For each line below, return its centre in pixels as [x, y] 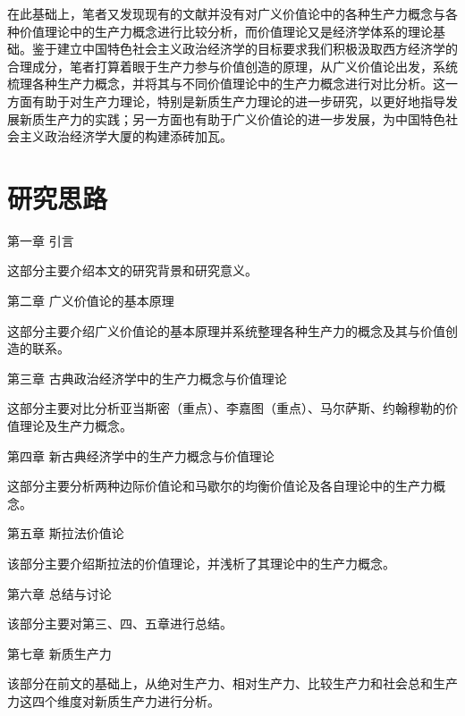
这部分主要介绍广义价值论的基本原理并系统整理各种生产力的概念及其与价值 [226, 330]
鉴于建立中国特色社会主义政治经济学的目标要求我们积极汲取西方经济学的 [245, 49]
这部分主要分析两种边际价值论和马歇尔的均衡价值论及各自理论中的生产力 [220, 486]
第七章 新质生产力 [59, 653]
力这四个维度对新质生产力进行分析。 [114, 700]
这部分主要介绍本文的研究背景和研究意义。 [132, 270]
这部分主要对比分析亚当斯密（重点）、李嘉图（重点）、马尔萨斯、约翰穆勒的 [226, 408]
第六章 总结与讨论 [59, 593]
